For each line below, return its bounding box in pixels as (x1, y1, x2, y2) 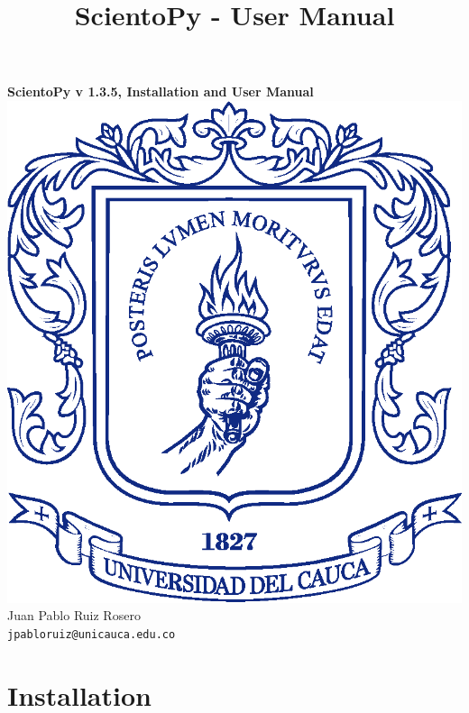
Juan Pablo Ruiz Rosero (7, 606, 141, 625)
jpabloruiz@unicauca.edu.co (7, 627, 176, 641)
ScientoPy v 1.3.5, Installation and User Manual (7, 82, 314, 101)
